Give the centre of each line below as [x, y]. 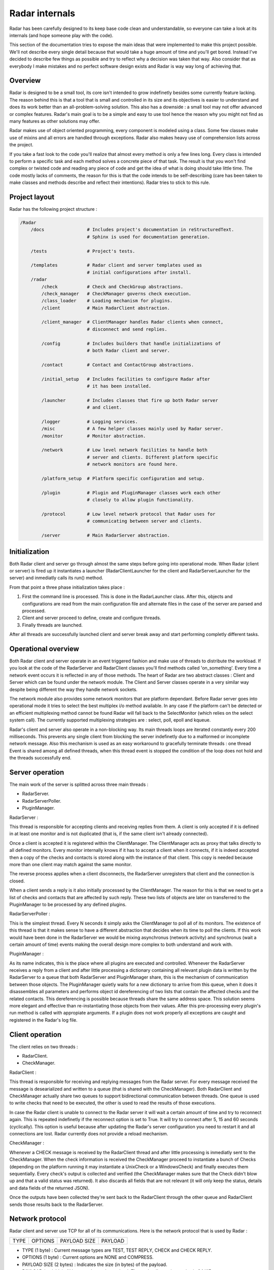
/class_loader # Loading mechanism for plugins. [107, 301]
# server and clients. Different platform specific [152, 457]
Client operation [36, 1035]
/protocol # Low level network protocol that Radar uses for [128, 514]
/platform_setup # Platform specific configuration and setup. [123, 479]
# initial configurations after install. [139, 272]
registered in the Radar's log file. [43, 1020]
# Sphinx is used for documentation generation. [149, 237]
